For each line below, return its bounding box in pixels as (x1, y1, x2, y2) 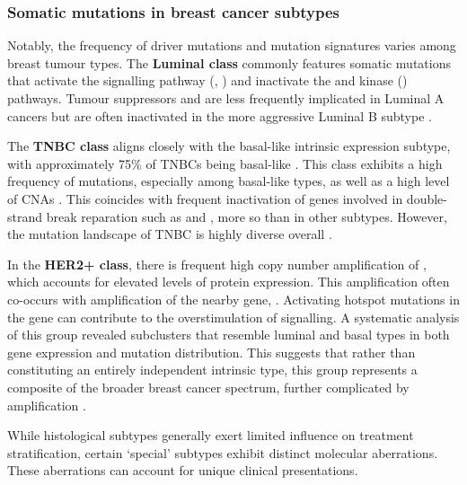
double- (406, 189, 447, 207)
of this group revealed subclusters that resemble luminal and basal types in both (7, 325, 450, 344)
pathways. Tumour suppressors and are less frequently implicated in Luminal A (7, 89, 445, 107)
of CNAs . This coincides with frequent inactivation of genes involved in (7, 189, 403, 207)
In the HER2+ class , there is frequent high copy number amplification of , (7, 254, 427, 273)
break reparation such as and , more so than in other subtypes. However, (46, 207, 447, 225)
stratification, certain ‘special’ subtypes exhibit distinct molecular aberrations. (7, 443, 438, 462)
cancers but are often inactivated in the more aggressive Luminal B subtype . (7, 106, 432, 125)
